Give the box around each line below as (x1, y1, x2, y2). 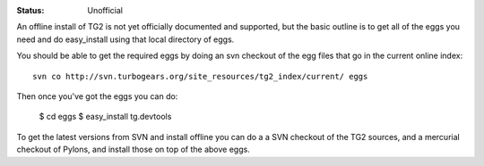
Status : (16, 5, 45, 15)
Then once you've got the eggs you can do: (16, 90, 178, 102)
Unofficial (87, 5, 123, 15)
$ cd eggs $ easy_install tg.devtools (39, 112, 172, 122)
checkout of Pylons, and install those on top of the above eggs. (16, 144, 250, 155)
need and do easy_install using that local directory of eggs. (16, 34, 235, 45)
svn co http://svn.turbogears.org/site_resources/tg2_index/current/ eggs (32, 71, 368, 81)
